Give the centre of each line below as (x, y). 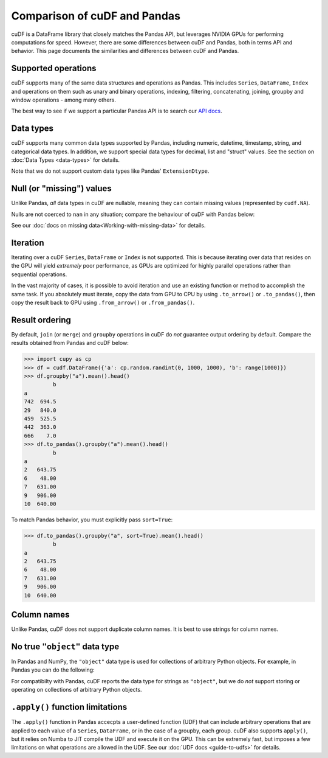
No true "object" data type (65, 646)
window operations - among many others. (64, 100)
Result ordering (41, 320)
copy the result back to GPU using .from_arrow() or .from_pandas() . (103, 303)
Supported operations (54, 68)
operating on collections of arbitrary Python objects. (77, 690)
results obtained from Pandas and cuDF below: (70, 343)
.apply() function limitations (69, 707)
